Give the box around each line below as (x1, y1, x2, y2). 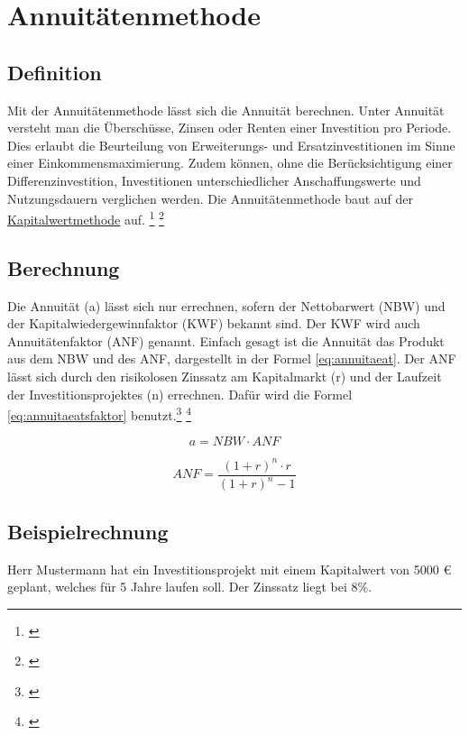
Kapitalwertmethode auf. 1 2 (7, 207, 164, 228)
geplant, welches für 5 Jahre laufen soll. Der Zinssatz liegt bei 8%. (7, 577, 372, 596)
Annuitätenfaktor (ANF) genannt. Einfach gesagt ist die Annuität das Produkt (7, 331, 445, 350)
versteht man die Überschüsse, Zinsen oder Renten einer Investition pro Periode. (7, 118, 452, 137)
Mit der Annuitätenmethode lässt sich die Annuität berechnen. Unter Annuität (7, 100, 445, 119)
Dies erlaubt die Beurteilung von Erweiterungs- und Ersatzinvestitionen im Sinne (7, 135, 455, 154)
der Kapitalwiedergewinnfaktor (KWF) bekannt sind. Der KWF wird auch (7, 314, 420, 333)
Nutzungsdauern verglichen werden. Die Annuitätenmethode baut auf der (7, 188, 414, 207)
